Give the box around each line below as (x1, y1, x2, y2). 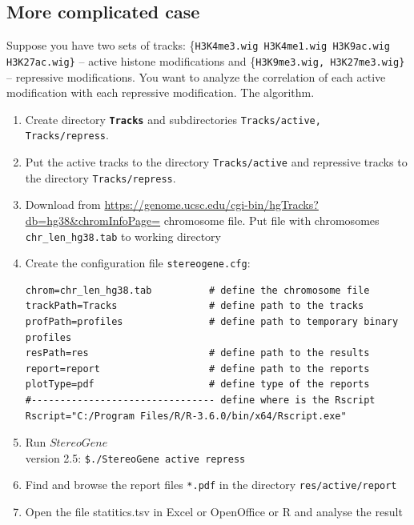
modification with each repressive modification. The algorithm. (6, 84, 315, 101)
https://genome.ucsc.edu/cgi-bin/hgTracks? (104, 196, 319, 213)
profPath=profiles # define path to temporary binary (25, 316, 399, 328)
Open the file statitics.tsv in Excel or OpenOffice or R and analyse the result (25, 503, 403, 520)
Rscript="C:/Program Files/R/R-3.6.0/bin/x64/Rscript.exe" (25, 410, 347, 422)
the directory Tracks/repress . (25, 169, 176, 186)
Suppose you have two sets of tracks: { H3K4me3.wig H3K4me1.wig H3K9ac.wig (6, 37, 390, 54)
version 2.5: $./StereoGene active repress (25, 449, 246, 466)
